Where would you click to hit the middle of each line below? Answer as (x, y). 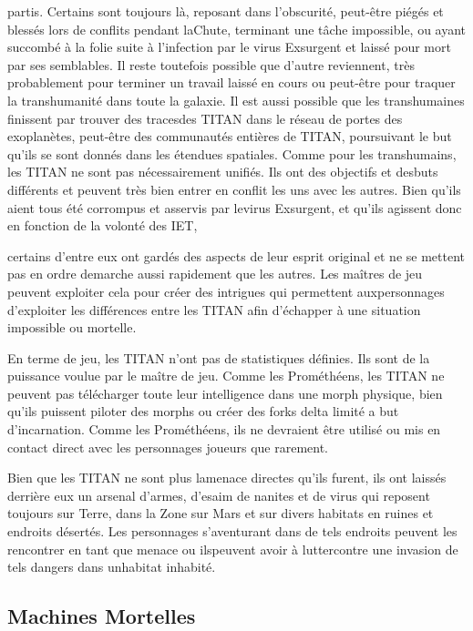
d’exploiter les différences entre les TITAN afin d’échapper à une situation (214, 309)
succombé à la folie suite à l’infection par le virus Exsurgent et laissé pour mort (229, 47)
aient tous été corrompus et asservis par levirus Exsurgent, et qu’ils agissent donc (235, 207)
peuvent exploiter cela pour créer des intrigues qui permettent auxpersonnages (226, 291)
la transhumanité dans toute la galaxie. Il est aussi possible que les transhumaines (236, 100)
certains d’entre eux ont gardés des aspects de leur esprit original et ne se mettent (236, 255)
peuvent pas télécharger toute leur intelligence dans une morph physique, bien (225, 393)
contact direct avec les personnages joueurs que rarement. (168, 447)
